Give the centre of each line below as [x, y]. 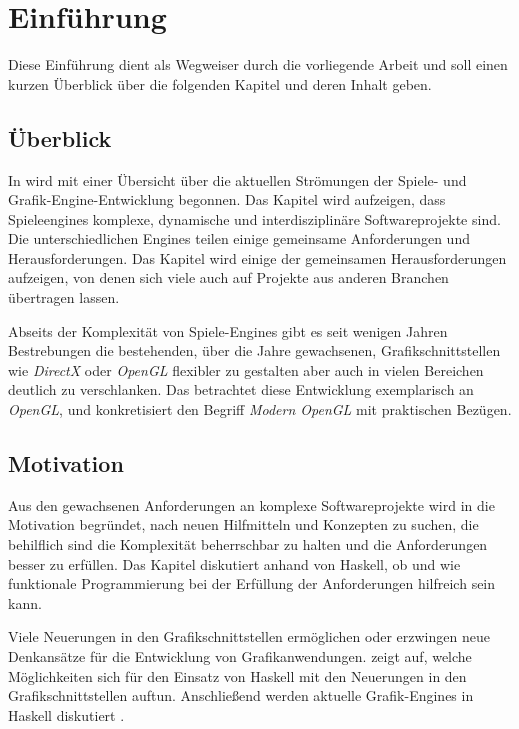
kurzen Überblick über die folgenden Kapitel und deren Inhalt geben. [220, 83]
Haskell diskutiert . [66, 714]
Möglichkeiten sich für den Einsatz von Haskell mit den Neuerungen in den [237, 675]
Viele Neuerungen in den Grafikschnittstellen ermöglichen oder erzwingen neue [249, 636]
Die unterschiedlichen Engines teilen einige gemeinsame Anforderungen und [239, 238]
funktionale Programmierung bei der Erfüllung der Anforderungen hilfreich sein [252, 583]
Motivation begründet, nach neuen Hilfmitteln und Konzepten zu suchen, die [243, 524]
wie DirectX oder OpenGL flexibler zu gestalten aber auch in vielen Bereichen [246, 369]
